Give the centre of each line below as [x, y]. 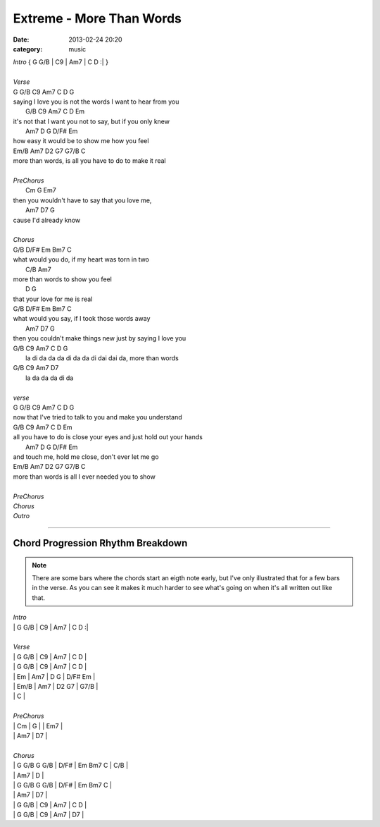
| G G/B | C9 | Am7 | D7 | [49, 815]
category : [28, 49]
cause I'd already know [47, 220]
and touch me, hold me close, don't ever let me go [86, 457]
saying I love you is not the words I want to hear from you [96, 102]
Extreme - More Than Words [97, 18]
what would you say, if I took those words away [82, 319]
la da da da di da [50, 378]
